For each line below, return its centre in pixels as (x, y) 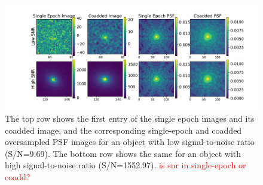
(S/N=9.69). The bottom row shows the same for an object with (123, 153)
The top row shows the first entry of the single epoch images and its (130, 118)
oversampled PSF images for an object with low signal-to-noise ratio (130, 142)
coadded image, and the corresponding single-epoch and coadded (123, 130)
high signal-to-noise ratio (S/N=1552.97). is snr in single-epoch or (126, 165)
